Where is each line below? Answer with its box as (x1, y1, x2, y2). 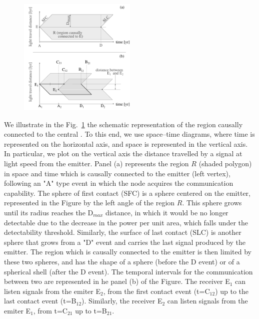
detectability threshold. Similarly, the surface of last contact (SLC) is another (4, 227, 241, 237)
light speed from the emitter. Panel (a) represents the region (4, 158, 189, 168)
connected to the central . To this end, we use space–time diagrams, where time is (4, 129, 255, 139)
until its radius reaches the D (4, 207, 93, 217)
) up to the (215, 285, 249, 296)
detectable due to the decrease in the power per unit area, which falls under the (4, 217, 248, 227)
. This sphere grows (182, 197, 242, 208)
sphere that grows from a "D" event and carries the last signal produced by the (4, 236, 245, 247)
